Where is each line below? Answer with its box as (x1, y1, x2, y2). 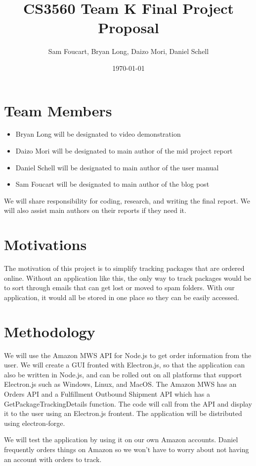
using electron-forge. (4, 417, 65, 428)
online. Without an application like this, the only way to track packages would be (4, 272, 251, 283)
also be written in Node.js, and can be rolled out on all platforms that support (4, 369, 242, 379)
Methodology (4, 321, 95, 341)
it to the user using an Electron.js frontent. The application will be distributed (4, 408, 242, 418)
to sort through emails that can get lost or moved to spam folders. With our (4, 282, 235, 293)
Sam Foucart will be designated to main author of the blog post (15, 179, 210, 189)
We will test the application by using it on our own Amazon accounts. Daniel (4, 434, 238, 445)
